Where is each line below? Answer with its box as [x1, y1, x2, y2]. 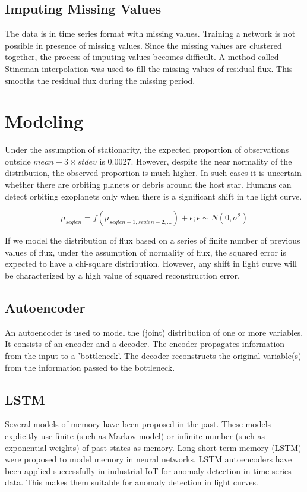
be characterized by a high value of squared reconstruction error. [5, 269, 240, 282]
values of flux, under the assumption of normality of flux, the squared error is [5, 245, 286, 258]
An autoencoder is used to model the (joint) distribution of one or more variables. [5, 326, 303, 338]
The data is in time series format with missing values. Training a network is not [5, 27, 296, 40]
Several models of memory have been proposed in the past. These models [5, 418, 271, 430]
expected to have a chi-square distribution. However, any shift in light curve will [5, 257, 297, 270]
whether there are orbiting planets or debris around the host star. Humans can [5, 178, 292, 191]
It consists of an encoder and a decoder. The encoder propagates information [5, 338, 285, 350]
